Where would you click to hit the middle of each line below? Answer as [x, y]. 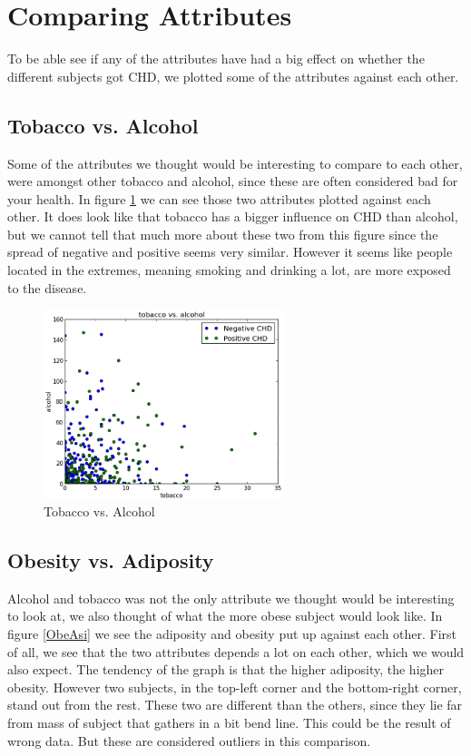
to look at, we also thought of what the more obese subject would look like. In [225, 616]
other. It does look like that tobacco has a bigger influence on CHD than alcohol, [233, 216]
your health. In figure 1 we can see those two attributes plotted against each [219, 198]
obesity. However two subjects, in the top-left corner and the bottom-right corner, [235, 687]
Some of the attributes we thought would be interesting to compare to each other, [235, 163]
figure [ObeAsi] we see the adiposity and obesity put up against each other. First [232, 634]
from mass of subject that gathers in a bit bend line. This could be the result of [229, 723]
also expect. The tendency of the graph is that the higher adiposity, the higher [226, 669]
